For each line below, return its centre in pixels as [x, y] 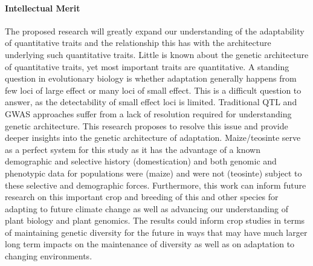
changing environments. [49, 256]
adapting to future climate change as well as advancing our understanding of [147, 208]
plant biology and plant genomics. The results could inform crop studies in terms [155, 220]
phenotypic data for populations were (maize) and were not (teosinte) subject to [153, 173]
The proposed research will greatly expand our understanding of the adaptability [155, 31]
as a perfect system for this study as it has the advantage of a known [133, 149]
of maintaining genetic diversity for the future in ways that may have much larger [156, 232]
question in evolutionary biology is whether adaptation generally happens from [151, 78]
